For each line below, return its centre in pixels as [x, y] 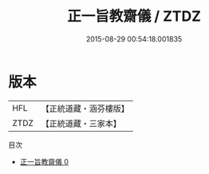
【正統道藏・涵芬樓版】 [85, 109]
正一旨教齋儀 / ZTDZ [134, 16]
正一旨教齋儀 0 [44, 161]
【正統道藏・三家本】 [81, 123]
